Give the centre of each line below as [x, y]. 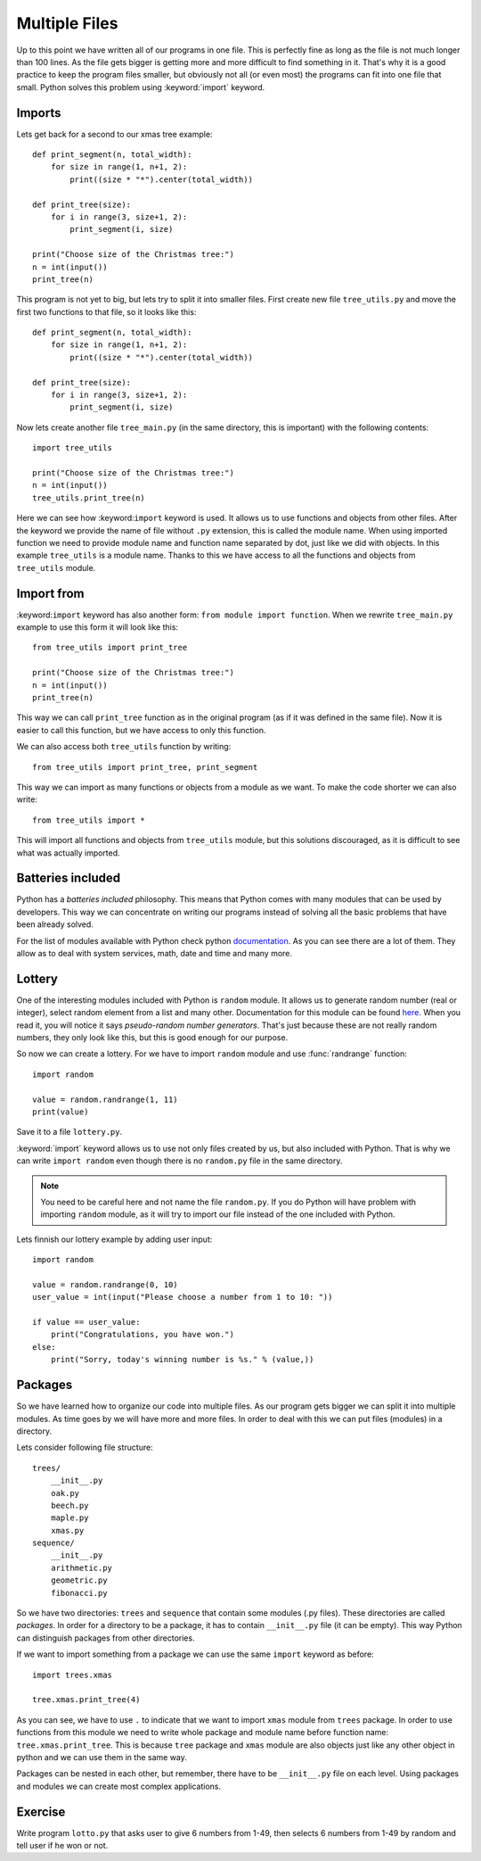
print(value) [61, 1112]
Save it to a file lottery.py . [69, 1132]
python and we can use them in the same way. [102, 1757]
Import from [50, 593]
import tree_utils [73, 448]
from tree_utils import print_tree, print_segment [145, 767]
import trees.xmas [73, 1675]
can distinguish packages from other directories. [106, 1638]
